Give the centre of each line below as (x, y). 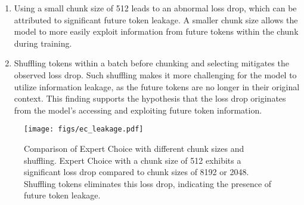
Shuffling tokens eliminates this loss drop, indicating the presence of (148, 183)
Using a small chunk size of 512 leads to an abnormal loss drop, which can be (155, 8)
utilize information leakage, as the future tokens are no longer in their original (157, 86)
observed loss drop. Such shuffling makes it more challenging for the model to (155, 74)
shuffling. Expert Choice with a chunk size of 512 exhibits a (133, 160)
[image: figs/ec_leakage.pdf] (84, 129)
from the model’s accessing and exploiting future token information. (138, 110)
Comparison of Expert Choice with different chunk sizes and (134, 148)
